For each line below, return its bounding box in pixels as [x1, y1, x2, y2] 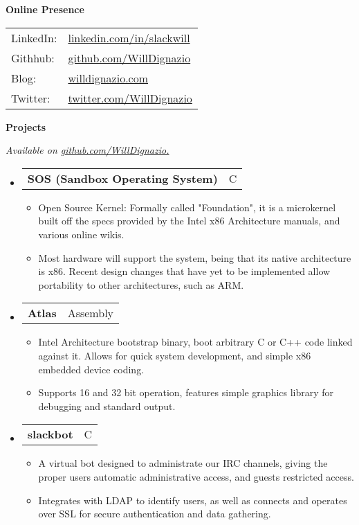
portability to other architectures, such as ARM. [38, 277, 244, 292]
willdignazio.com [68, 69, 149, 86]
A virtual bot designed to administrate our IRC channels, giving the [38, 456, 328, 470]
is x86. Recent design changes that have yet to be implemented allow [38, 264, 331, 278]
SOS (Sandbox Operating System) [27, 170, 218, 186]
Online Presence [6, 2, 84, 16]
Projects [6, 119, 46, 134]
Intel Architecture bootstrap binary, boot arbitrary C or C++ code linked [38, 335, 353, 349]
